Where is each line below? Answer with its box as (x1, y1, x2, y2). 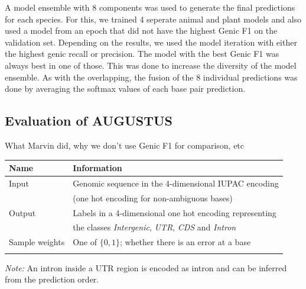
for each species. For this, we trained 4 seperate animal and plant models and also (5, 12, 302, 25)
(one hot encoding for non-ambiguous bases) (73, 191, 233, 204)
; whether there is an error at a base (119, 236, 251, 248)
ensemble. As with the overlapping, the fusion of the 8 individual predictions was (5, 70, 298, 83)
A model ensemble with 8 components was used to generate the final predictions (5, 1, 295, 13)
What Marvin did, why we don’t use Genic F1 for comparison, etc (5, 139, 245, 151)
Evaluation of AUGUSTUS (5, 111, 172, 130)
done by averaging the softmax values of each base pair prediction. (5, 82, 246, 95)
